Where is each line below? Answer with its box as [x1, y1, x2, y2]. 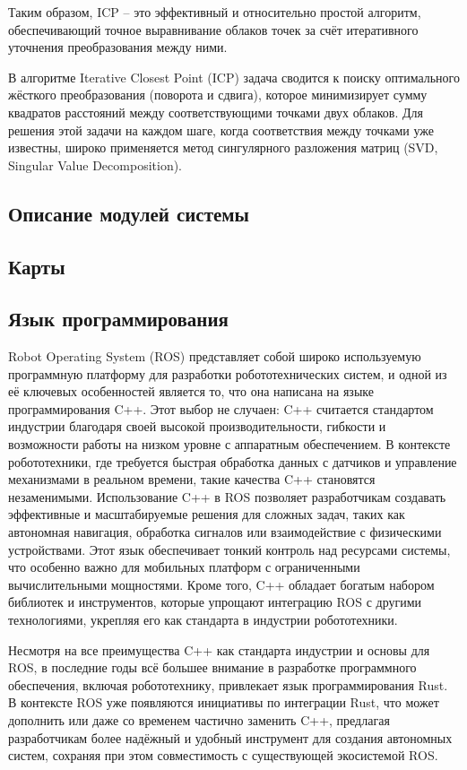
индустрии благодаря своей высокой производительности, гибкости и [8, 417, 386, 436]
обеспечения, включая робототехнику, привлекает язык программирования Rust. [8, 675, 448, 694]
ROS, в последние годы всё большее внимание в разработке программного [8, 658, 417, 677]
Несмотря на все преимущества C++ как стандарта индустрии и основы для [8, 640, 430, 659]
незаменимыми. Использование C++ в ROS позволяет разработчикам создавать [8, 487, 446, 506]
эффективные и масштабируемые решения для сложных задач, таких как [8, 505, 405, 523]
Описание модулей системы [8, 199, 250, 227]
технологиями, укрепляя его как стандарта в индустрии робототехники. [8, 610, 398, 629]
